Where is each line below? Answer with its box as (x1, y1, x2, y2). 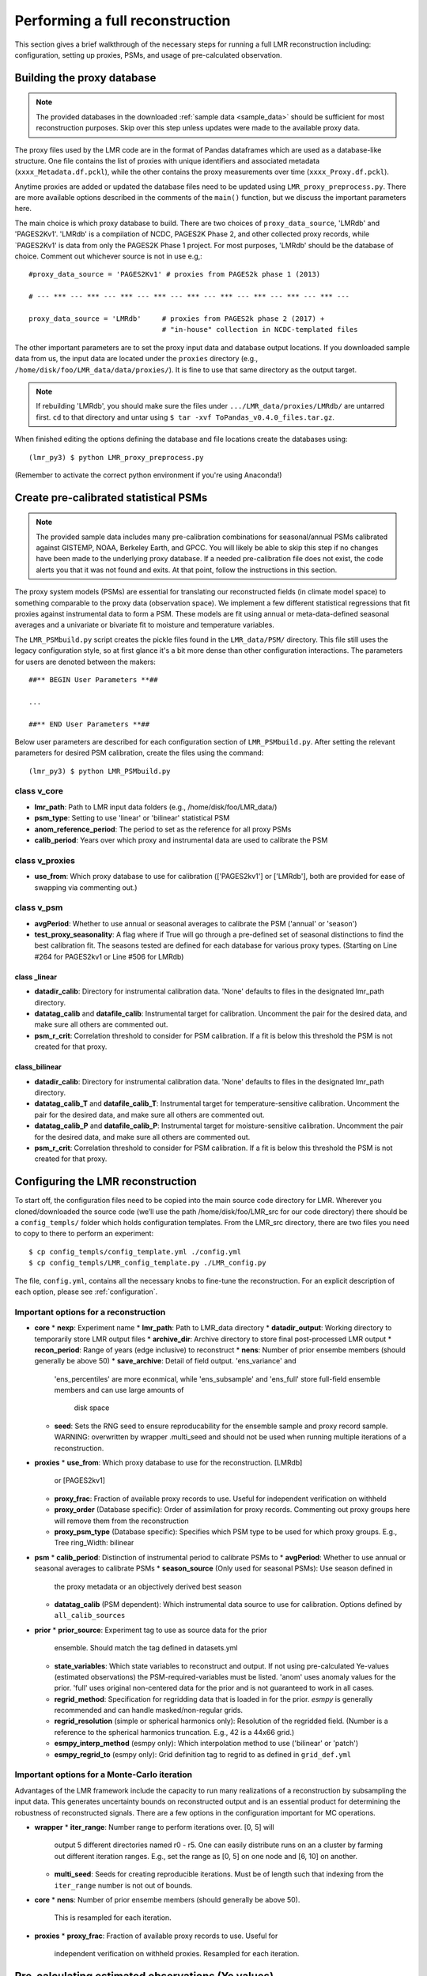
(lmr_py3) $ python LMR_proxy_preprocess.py (28, 453, 205, 462)
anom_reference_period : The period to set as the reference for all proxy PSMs (34, 824, 292, 834)
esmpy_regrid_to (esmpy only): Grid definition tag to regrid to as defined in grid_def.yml (54, 1749, 352, 1759)
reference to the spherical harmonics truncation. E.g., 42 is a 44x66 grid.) (54, 1727, 295, 1737)
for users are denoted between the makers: (14, 657, 156, 666)
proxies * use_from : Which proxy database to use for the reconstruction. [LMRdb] (34, 1458, 303, 1468)
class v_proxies (14, 854, 75, 865)
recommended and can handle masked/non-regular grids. (54, 1706, 244, 1715)
